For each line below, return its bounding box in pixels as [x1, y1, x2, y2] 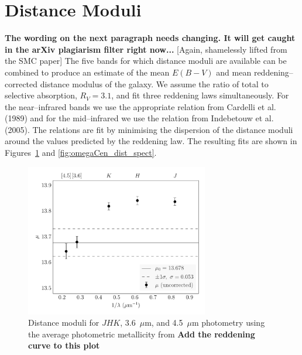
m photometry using [191, 316, 265, 329]
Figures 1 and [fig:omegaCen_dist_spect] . [5, 146, 157, 159]
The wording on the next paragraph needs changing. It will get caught [5, 32, 296, 44]
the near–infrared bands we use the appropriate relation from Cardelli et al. [5, 100, 276, 112]
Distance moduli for [28, 316, 99, 329]
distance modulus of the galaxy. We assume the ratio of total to [40, 77, 269, 90]
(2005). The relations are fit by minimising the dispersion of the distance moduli [5, 123, 293, 135]
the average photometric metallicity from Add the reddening [28, 327, 255, 340]
